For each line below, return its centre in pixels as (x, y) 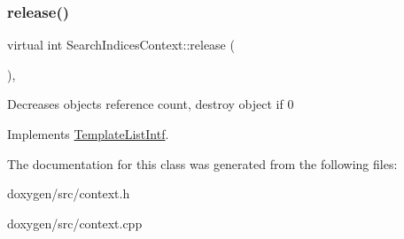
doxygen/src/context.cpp (75, 223)
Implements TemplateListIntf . (88, 134)
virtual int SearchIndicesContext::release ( (121, 45)
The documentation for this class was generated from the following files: (202, 163)
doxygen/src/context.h (69, 193)
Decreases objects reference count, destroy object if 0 (151, 104)
